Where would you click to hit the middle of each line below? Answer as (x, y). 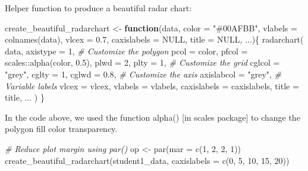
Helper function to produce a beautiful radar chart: (98, 8)
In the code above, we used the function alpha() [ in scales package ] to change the (153, 117)
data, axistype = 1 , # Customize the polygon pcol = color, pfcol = (126, 51)
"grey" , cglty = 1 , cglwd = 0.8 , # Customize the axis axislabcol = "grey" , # (143, 74)
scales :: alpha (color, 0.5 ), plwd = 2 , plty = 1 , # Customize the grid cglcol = (142, 62)
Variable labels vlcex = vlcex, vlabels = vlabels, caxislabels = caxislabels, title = (152, 85)
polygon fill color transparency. (61, 129)
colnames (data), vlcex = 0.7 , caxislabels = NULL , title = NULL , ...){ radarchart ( (154, 39)
